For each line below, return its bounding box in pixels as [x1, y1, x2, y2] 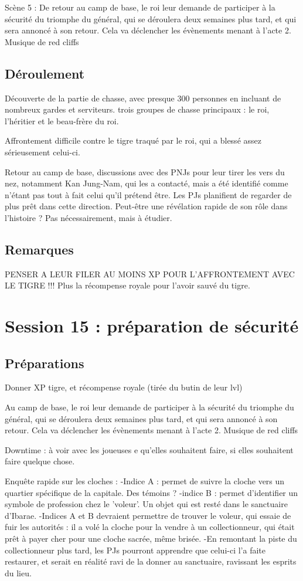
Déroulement [5, 64, 85, 82]
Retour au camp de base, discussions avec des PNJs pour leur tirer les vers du [5, 165, 285, 178]
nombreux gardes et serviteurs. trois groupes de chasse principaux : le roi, [5, 103, 270, 115]
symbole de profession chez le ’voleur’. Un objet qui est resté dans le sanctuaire [5, 498, 288, 510]
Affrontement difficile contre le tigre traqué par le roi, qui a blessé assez [5, 134, 261, 147]
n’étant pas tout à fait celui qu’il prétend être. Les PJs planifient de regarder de [5, 188, 292, 201]
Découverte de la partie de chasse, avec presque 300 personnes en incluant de [5, 91, 281, 104]
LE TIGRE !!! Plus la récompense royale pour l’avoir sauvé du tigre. [5, 279, 250, 291]
